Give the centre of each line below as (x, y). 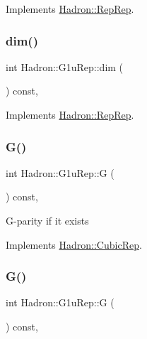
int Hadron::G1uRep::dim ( (65, 66)
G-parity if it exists (47, 220)
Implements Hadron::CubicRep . (74, 244)
